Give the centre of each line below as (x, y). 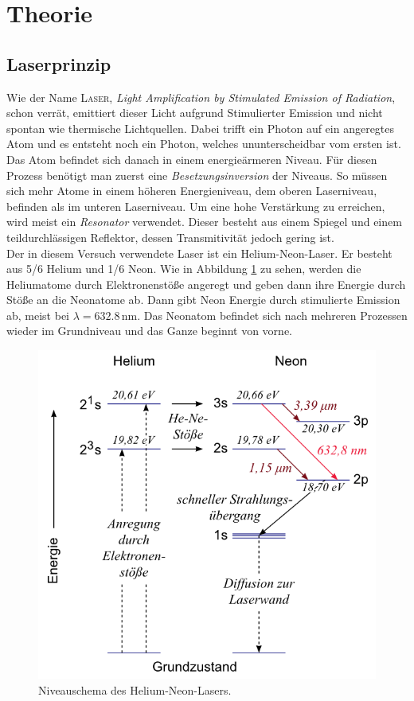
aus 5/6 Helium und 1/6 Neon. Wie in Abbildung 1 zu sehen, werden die (184, 269)
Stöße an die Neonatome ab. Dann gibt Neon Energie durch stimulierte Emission (203, 300)
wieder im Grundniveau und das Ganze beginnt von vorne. (149, 331)
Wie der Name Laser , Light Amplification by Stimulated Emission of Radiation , (201, 97)
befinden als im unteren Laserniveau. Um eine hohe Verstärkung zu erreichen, (196, 206)
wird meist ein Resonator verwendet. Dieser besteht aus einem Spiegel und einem (204, 222)
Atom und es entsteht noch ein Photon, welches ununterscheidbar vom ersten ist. (204, 144)
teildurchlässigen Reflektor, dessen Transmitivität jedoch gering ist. (170, 237)
